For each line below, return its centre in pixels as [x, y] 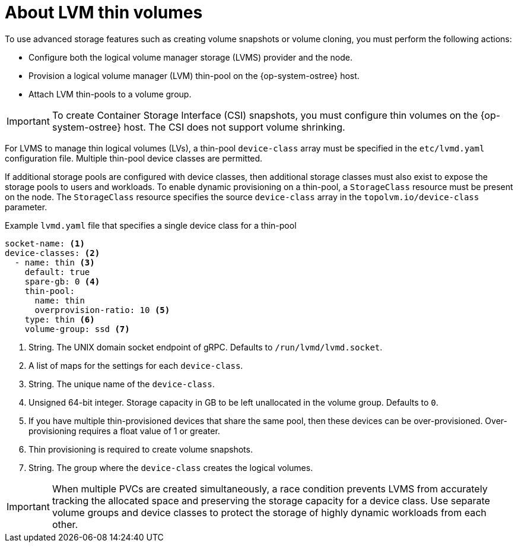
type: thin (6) [60, 319]
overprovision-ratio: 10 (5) [102, 310]
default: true [57, 272]
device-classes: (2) [53, 253]
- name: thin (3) [55, 262]
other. [65, 524]
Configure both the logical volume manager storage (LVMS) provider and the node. [190, 57]
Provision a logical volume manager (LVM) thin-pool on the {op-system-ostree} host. [194, 75]
